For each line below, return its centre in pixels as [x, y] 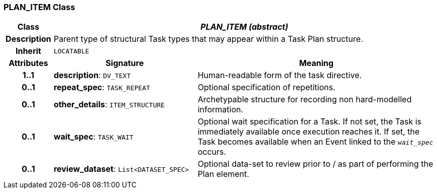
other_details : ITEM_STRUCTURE [109, 105]
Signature [125, 63]
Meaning [316, 63]
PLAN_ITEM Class [40, 7]
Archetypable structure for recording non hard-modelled [305, 100]
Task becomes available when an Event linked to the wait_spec [315, 142]
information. [221, 110]
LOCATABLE [71, 51]
